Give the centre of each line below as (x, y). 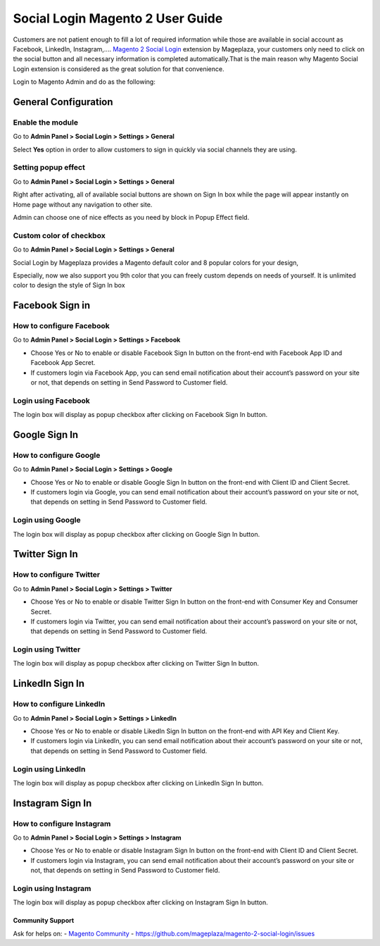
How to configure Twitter (57, 575)
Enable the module (46, 122)
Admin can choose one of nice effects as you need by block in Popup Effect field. (131, 217)
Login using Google (47, 520)
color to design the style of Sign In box (69, 285)
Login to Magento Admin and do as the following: (84, 82)
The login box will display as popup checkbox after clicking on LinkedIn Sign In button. (138, 783)
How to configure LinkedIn (59, 704)
